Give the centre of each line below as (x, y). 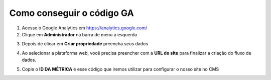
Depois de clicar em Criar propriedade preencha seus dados (85, 44)
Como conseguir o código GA (72, 13)
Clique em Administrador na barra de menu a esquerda (80, 34)
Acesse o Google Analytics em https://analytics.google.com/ (85, 28)
